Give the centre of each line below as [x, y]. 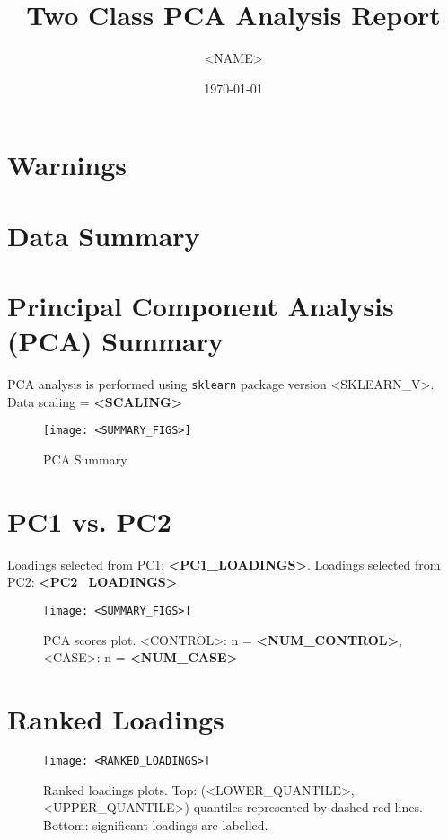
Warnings [67, 165]
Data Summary [104, 235]
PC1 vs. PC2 [89, 521]
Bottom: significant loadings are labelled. [156, 824]
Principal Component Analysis [201, 306]
